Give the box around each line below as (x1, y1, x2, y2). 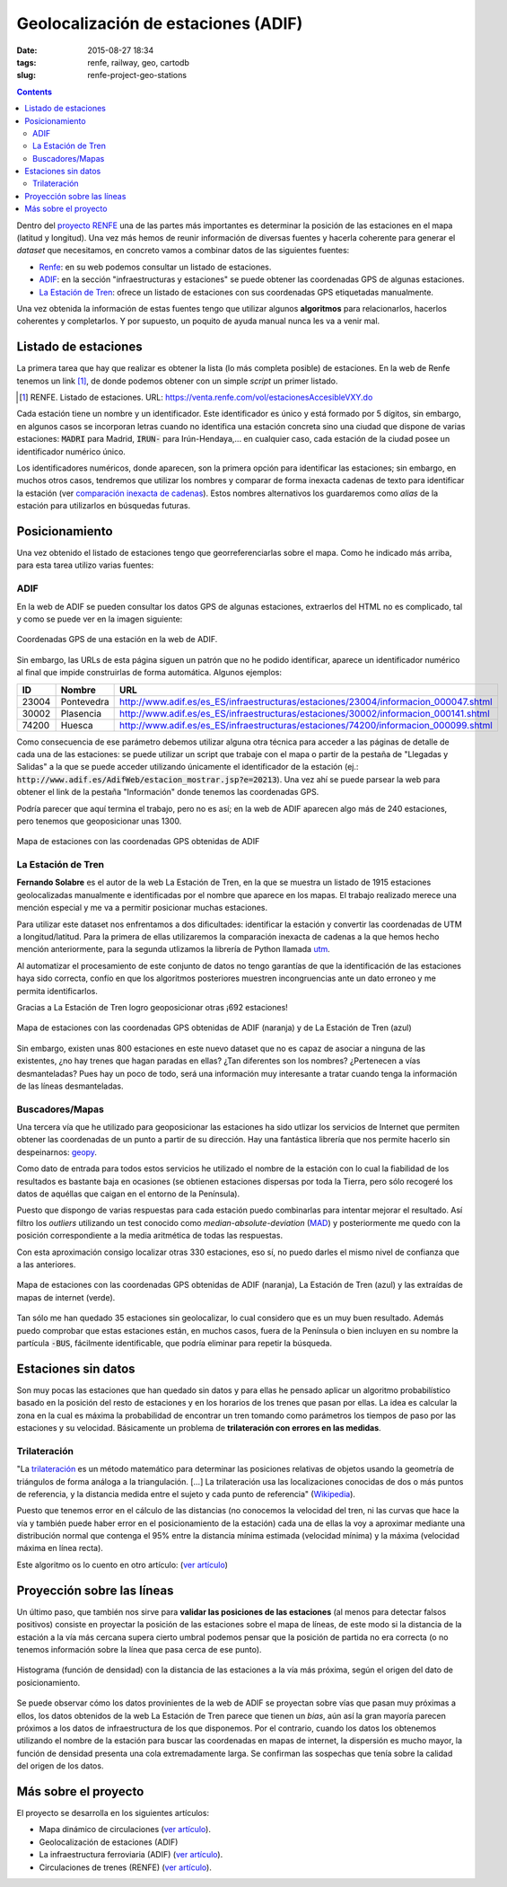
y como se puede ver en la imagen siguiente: (16, 613, 183, 624)
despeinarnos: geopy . (16, 1146, 98, 1158)
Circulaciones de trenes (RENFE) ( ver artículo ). (39, 1862, 213, 1873)
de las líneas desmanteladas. (16, 1080, 125, 1091)
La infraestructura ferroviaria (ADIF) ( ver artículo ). (39, 1849, 223, 1860)
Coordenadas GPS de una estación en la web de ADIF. (16, 634, 218, 645)
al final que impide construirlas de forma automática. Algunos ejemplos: (16, 667, 283, 678)
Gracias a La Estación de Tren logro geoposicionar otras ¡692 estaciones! (16, 1001, 289, 1012)
